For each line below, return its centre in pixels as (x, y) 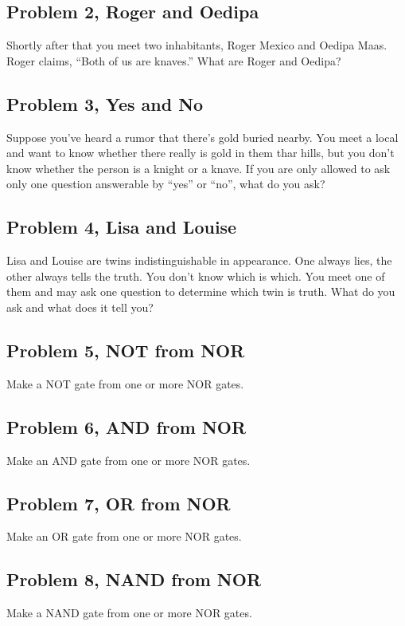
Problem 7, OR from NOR (119, 503)
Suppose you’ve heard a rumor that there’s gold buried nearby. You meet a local (202, 137)
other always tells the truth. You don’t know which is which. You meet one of (196, 276)
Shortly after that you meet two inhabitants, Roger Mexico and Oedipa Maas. (197, 45)
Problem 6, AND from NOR (127, 426)
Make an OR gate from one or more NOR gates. (124, 536)
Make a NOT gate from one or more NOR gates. (125, 383)
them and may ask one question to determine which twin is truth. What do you (201, 291)
